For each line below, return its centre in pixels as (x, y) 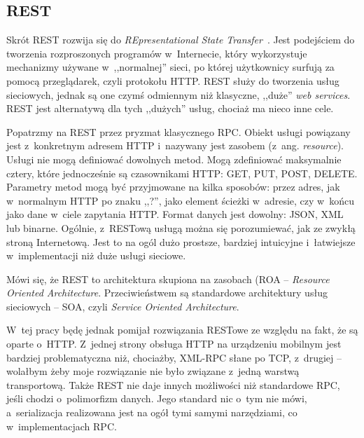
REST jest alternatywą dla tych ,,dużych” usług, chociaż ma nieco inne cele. (170, 108)
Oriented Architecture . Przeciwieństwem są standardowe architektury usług (167, 293)
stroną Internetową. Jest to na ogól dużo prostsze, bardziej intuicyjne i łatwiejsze (181, 241)
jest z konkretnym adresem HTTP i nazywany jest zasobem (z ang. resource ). (175, 145)
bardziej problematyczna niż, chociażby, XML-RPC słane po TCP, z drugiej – (174, 357)
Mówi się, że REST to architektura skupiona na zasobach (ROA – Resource (168, 279)
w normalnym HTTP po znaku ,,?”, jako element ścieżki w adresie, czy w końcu (180, 200)
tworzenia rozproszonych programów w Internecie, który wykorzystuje (157, 53)
